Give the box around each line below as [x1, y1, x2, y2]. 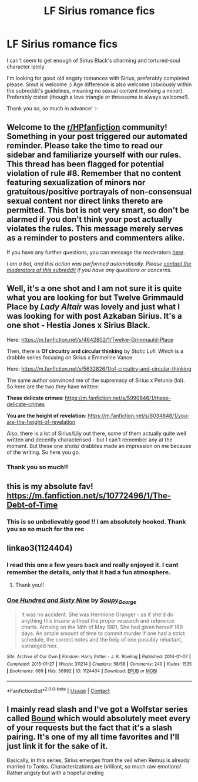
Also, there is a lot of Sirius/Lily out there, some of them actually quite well [6, 430, 187, 437]
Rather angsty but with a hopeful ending [6, 769, 105, 777]
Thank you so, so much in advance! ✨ [6, 104, 99, 112]
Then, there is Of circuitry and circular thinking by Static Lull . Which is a [6, 347, 184, 355]
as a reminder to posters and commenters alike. [6, 233, 186, 243]
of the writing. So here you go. [6, 449, 80, 456]
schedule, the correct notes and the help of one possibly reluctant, [21, 636, 183, 643]
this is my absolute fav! [6, 481, 93, 491]
